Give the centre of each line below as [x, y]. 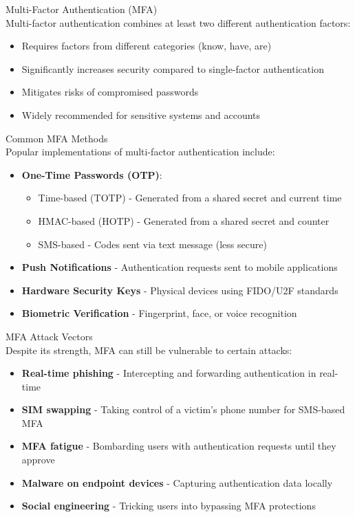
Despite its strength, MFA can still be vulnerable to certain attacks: [149, 350]
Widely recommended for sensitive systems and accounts [141, 114]
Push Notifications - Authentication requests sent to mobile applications [180, 267]
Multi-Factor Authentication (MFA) [82, 9]
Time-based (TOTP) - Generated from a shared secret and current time [190, 198]
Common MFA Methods [57, 138]
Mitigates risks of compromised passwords [110, 92]
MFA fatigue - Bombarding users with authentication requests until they [179, 446]
